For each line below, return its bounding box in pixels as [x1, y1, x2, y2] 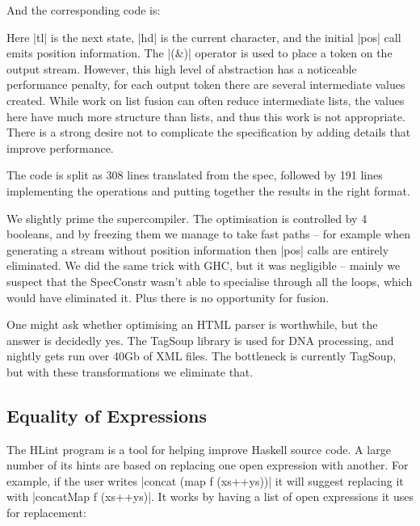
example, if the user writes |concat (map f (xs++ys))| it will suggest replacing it [6, 472, 404, 489]
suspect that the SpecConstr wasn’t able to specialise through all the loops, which [6, 272, 413, 289]
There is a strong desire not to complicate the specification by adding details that [6, 124, 411, 141]
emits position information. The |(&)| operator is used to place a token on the [6, 44, 393, 61]
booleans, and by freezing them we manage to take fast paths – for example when [6, 225, 410, 242]
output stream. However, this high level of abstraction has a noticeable [6, 60, 357, 77]
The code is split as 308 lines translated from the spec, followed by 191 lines [6, 166, 383, 183]
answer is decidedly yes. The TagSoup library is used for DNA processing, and [6, 331, 394, 348]
